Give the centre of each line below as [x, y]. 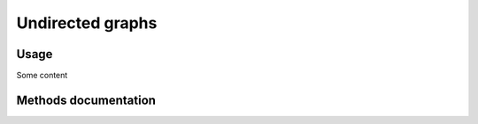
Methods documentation [86, 100]
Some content [42, 76]
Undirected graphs [87, 23]
